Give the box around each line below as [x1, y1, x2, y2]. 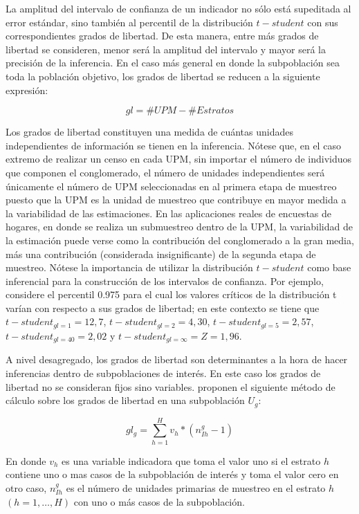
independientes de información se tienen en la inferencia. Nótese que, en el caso [6, 138, 341, 152]
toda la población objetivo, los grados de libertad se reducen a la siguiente [6, 68, 320, 83]
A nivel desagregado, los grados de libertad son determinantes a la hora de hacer [6, 352, 348, 367]
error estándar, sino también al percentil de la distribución [6, 15, 253, 29]
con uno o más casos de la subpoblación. [73, 494, 245, 508]
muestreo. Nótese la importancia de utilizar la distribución [6, 260, 253, 275]
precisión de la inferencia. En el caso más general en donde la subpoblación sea [6, 55, 340, 70]
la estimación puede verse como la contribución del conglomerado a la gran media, [6, 232, 354, 247]
